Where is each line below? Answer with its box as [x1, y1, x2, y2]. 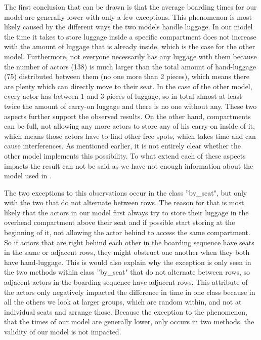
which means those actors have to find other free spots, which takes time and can [4, 130, 256, 141]
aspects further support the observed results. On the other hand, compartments [4, 110, 251, 121]
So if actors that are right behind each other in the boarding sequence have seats [4, 237, 254, 247]
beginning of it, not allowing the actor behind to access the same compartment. [4, 227, 250, 238]
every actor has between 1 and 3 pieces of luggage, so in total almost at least [4, 91, 242, 101]
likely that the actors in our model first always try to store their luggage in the [4, 207, 249, 217]
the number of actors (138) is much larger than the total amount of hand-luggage [4, 61, 256, 71]
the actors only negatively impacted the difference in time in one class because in [4, 286, 255, 297]
